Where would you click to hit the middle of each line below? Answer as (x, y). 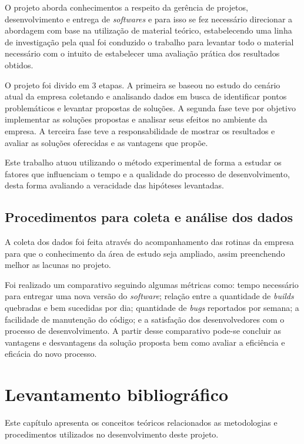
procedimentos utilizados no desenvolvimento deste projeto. (112, 434)
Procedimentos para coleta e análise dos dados (149, 217)
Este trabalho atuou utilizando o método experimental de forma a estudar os (143, 162)
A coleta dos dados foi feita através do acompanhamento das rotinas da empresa (149, 242)
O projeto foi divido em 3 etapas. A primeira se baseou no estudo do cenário (143, 85)
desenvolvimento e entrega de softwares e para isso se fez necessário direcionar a (149, 19)
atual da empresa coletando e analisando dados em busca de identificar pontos (146, 96)
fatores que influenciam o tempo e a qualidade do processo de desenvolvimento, (147, 173)
